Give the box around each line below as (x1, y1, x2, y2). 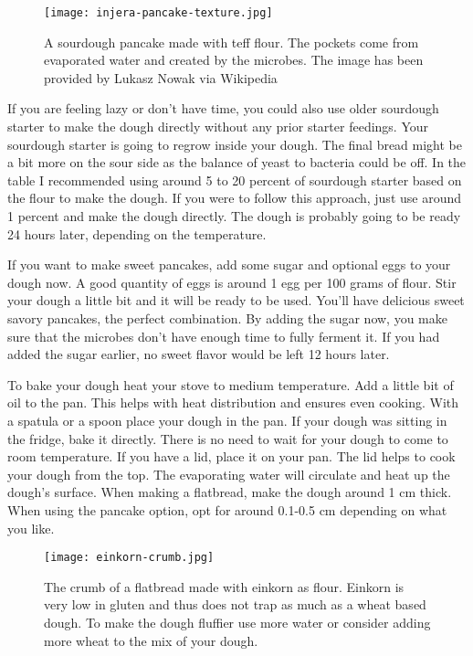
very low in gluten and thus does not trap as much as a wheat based (44, 595, 426, 614)
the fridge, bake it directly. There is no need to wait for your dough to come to (7, 429, 448, 448)
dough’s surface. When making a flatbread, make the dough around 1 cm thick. (7, 482, 452, 502)
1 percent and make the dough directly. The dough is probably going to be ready (7, 206, 461, 225)
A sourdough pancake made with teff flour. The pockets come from (44, 32, 419, 51)
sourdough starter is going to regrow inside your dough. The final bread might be (7, 134, 463, 153)
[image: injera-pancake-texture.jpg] (44, 6, 273, 19)
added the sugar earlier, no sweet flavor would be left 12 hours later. (7, 344, 390, 364)
